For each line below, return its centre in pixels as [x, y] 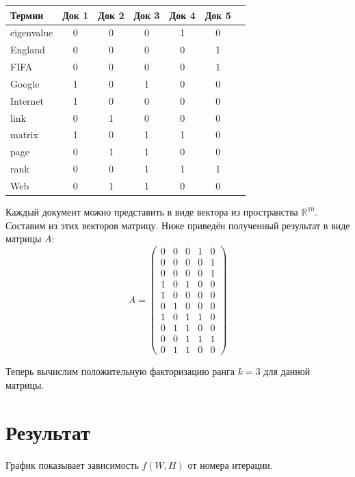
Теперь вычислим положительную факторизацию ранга [120, 371]
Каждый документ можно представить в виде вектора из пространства [152, 212]
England [28, 50]
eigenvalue [32, 33]
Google [25, 83]
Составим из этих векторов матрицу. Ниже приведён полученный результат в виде [178, 225]
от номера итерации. [230, 464]
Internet [27, 100]
